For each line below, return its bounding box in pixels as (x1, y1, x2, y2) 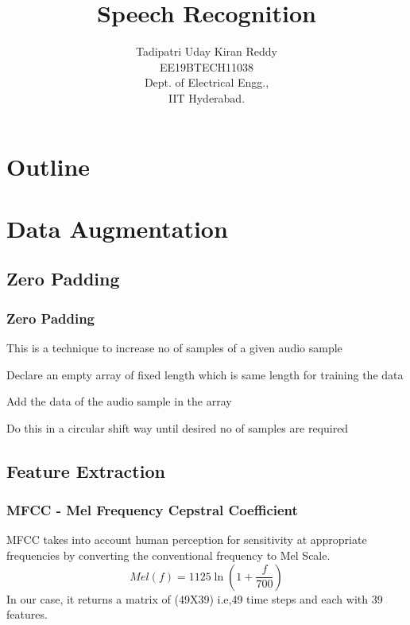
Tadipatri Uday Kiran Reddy (135, 43, 278, 60)
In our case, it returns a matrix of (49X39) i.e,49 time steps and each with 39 (6, 590, 383, 607)
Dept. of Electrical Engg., (144, 74, 269, 91)
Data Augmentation (6, 212, 228, 244)
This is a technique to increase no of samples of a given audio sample (6, 340, 342, 356)
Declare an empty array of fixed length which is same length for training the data (6, 366, 404, 382)
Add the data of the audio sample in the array (6, 393, 232, 410)
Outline (6, 149, 91, 182)
